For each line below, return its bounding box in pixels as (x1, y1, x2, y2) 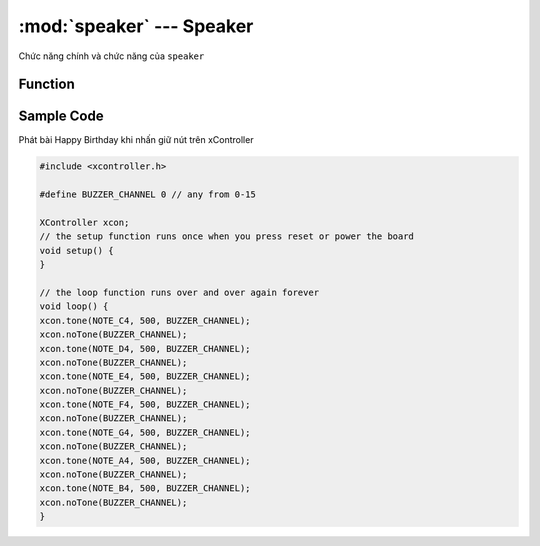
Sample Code (18, 108, 104, 125)
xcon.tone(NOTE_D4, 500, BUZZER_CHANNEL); (39, 343, 251, 354)
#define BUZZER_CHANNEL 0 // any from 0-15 (39, 189, 257, 200)
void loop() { (39, 301, 109, 312)
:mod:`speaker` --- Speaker (18, 15, 254, 37)
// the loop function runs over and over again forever (39, 286, 320, 298)
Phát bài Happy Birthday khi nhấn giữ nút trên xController (18, 134, 254, 146)
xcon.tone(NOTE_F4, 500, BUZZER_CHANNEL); (39, 399, 251, 410)
